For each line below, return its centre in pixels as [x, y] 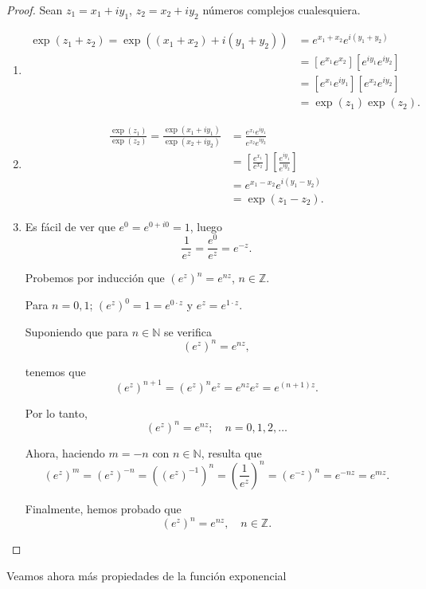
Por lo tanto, [56, 412]
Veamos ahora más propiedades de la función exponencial [147, 575]
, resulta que [231, 452]
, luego [206, 226]
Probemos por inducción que [95, 278]
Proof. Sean [35, 10]
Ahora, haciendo [65, 452]
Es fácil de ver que [70, 226]
